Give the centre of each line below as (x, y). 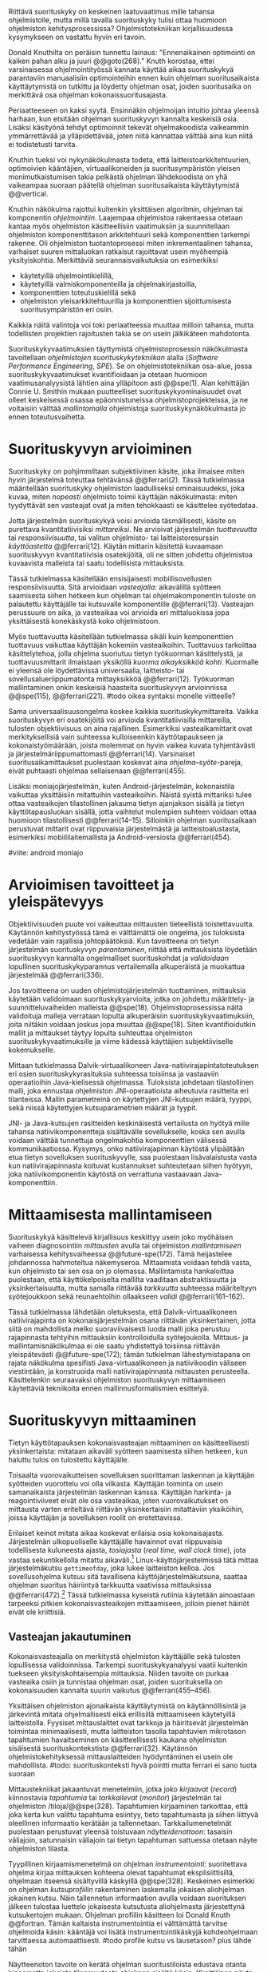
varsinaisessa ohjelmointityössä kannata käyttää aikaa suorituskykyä (121, 69)
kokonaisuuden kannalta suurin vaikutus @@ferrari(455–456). (110, 1690)
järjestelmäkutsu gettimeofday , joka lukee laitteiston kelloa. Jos (112, 1568)
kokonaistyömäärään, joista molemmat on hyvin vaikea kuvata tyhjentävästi (132, 745)
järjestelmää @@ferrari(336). (56, 974)
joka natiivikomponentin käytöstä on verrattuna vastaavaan (105, 1174)
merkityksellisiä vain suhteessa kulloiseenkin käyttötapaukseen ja (116, 736)
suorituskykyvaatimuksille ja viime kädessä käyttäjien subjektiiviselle (121, 1041)
